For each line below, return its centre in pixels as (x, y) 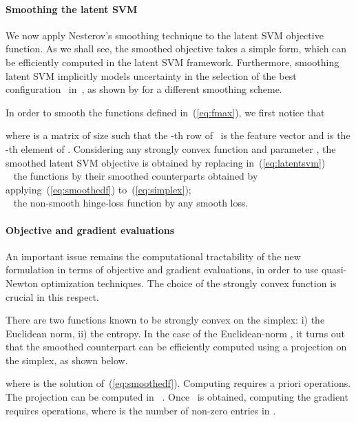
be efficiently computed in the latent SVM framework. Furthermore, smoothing (172, 62)
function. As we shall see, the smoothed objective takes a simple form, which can (176, 49)
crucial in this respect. (52, 296)
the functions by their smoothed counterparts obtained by (136, 176)
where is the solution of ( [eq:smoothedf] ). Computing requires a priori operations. (178, 383)
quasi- (334, 270)
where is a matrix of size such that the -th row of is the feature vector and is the (178, 135)
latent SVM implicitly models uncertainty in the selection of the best (151, 75)
